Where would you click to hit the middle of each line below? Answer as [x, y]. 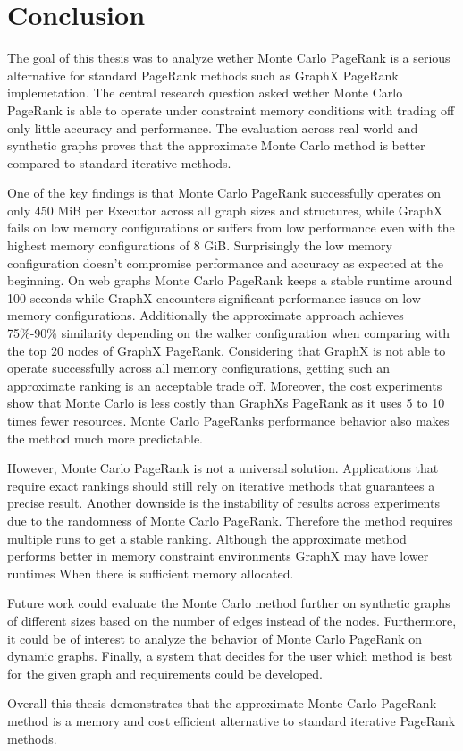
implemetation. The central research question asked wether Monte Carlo [205, 93]
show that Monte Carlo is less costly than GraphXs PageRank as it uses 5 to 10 [226, 403]
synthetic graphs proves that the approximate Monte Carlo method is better [216, 145]
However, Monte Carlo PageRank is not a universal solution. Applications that [223, 468]
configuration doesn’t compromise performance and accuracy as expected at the [226, 262]
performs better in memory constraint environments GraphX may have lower [218, 556]
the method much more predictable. [105, 438]
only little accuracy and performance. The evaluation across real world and [213, 127]
